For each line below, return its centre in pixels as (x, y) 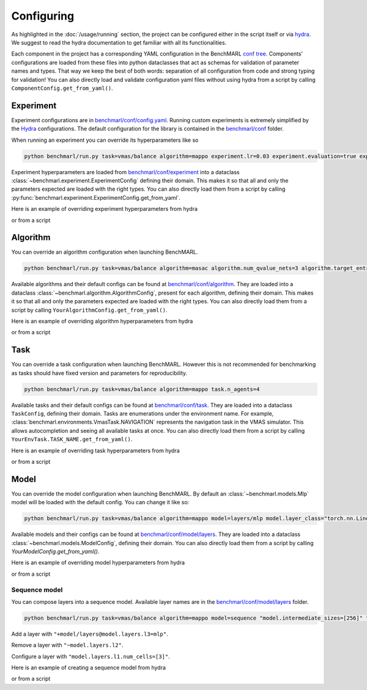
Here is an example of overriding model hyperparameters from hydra (98, 563)
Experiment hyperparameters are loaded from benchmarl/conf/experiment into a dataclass (125, 172)
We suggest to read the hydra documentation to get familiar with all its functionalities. (119, 42)
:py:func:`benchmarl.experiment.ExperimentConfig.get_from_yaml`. (96, 197)
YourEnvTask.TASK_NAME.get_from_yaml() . (72, 439)
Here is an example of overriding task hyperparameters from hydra (95, 450)
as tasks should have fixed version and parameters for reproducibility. (99, 373)
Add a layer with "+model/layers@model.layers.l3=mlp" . (90, 634)
